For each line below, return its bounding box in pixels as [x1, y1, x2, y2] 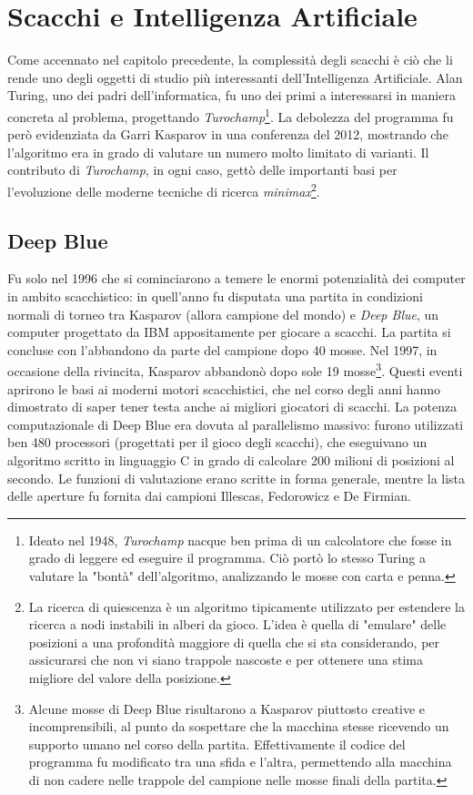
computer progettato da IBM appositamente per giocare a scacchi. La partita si [7, 322, 451, 341]
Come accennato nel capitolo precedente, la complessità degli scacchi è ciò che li [7, 50, 453, 69]
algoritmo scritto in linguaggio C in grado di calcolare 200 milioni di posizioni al [7, 450, 455, 469]
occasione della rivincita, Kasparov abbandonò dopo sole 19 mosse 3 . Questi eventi [7, 359, 463, 381]
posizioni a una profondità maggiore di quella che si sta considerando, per [28, 632, 440, 651]
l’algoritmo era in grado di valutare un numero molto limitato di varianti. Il [7, 142, 429, 161]
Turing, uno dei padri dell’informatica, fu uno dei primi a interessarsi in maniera [7, 86, 456, 105]
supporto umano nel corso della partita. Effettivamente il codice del [28, 734, 406, 753]
